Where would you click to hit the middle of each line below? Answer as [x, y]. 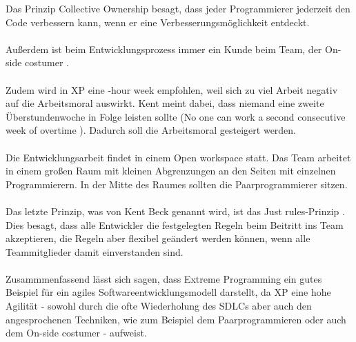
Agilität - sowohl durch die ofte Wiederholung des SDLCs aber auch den [159, 306]
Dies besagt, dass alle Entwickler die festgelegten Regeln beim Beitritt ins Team [175, 224]
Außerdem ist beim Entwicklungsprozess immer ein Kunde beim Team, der [164, 49]
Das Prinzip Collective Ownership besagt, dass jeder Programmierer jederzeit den [178, 8]
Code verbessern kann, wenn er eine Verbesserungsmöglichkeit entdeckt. [158, 22]
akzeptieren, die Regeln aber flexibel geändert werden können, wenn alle [158, 238]
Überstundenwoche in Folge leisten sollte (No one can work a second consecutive [176, 116]
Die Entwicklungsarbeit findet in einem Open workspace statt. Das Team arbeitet [178, 157]
